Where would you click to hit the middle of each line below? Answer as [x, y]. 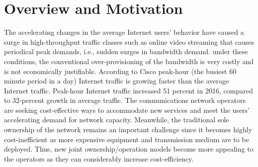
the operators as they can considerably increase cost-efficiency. [99, 158]
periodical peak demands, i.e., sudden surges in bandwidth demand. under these [126, 51]
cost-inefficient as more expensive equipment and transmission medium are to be [127, 139]
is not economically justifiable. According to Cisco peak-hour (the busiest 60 [120, 71]
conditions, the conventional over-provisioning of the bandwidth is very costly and [129, 61]
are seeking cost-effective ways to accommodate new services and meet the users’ [127, 110]
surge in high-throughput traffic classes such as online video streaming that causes [129, 42]
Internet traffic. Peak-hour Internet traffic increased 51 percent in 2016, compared [129, 90]
